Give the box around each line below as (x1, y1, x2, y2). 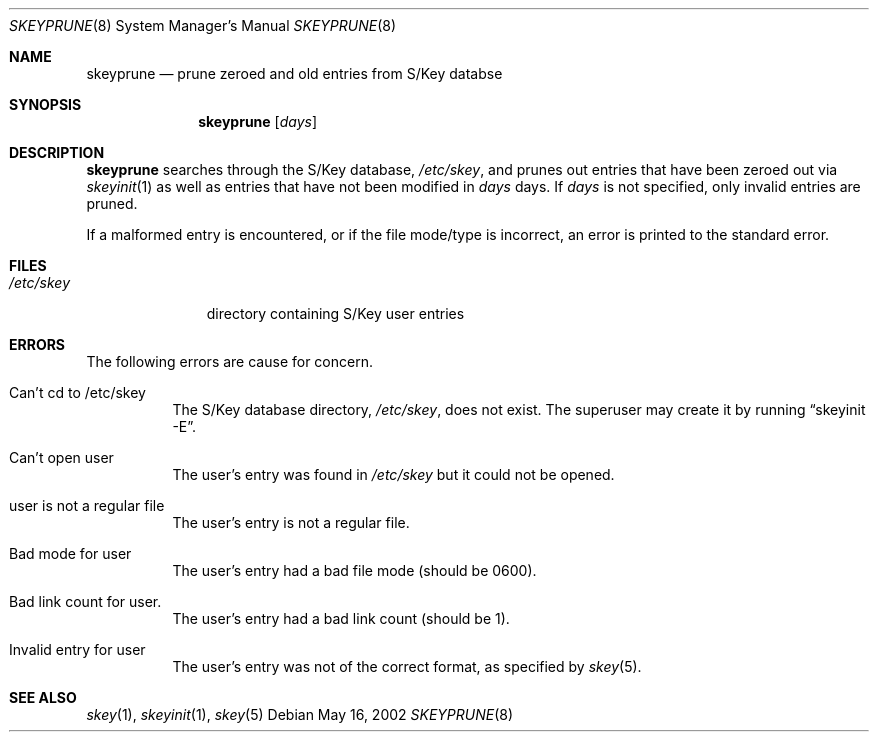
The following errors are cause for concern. (86, 353, 373, 370)
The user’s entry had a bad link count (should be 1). (172, 610, 510, 627)
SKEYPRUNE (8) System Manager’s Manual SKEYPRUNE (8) (9, 17, 397, 34)
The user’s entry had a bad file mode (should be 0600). (172, 562, 537, 579)
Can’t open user (9, 449, 114, 466)
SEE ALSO (9, 689, 77, 706)
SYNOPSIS (9, 96, 82, 113)
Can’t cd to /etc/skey (9, 384, 146, 401)
